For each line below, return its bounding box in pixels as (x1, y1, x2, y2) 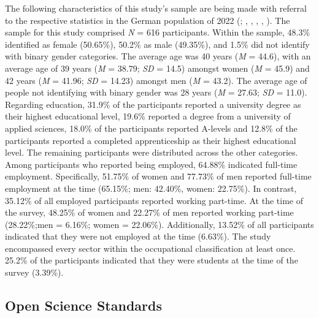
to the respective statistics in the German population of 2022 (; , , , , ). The (5, 13, 290, 26)
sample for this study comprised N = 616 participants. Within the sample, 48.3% (5, 26, 310, 39)
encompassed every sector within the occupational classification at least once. (5, 241, 296, 254)
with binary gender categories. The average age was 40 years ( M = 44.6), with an (5, 50, 311, 62)
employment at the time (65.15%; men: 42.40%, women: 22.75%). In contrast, (5, 181, 297, 194)
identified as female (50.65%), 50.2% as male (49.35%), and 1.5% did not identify (5, 37, 310, 50)
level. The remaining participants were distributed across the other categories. (5, 146, 298, 159)
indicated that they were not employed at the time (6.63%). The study (5, 230, 271, 243)
